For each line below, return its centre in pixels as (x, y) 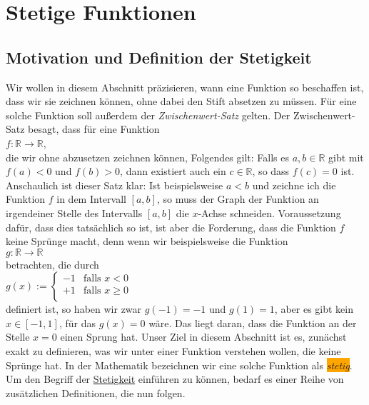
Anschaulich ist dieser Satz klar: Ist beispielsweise (115, 185)
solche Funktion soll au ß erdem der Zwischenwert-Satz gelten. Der (148, 115)
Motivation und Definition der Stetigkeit (159, 57)
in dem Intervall (91, 199)
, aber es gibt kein (314, 309)
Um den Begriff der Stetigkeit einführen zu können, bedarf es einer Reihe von (175, 379)
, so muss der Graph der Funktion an (238, 199)
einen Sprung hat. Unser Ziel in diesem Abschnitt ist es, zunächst (203, 337)
